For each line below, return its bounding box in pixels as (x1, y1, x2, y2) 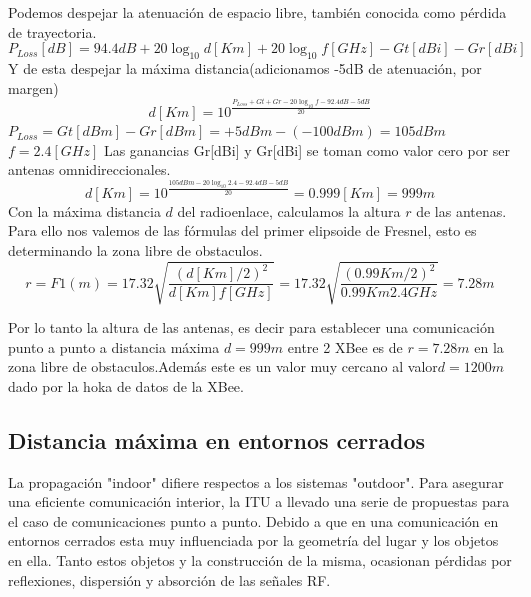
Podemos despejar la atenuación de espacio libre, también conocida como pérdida (8, 2, 507, 22)
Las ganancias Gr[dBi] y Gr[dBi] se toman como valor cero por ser (103, 139, 511, 160)
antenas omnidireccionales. (8, 159, 171, 180)
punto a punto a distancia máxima (8, 336, 220, 357)
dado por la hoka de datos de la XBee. (8, 375, 244, 396)
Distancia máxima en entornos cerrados (8, 424, 426, 455)
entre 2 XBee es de (287, 336, 403, 357)
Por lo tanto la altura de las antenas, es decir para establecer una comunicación (8, 317, 495, 338)
